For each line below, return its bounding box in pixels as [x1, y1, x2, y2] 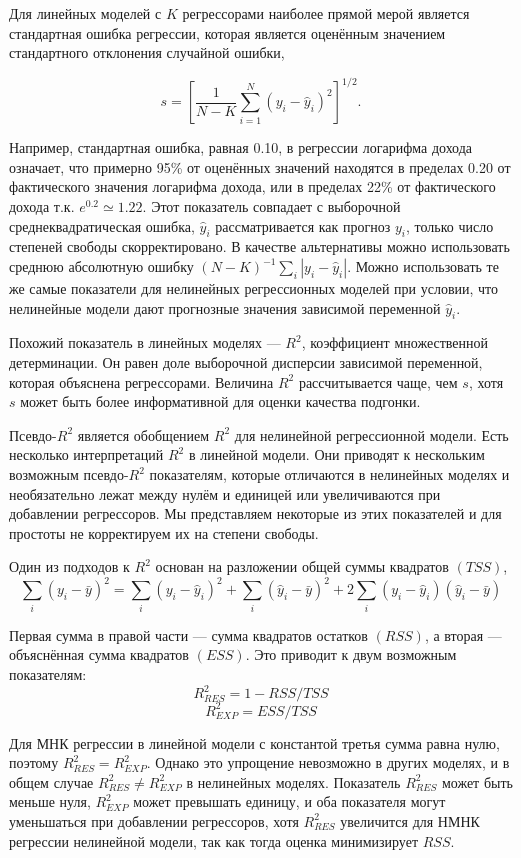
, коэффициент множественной [301, 332, 488, 353]
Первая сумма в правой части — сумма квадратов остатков [9, 624, 368, 645]
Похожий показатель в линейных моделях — [9, 332, 281, 353]
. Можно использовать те [347, 256, 499, 277]
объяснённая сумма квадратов [9, 644, 189, 665]
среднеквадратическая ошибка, [9, 215, 195, 236]
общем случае [9, 771, 94, 792]
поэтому [9, 752, 59, 773]
